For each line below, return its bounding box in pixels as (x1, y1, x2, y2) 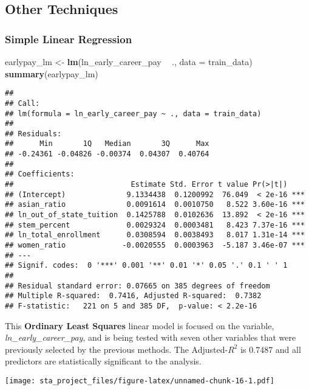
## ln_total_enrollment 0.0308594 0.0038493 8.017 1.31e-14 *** (5, 231, 305, 240)
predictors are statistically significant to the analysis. (5, 355, 202, 367)
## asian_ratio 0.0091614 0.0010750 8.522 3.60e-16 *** (5, 200, 305, 209)
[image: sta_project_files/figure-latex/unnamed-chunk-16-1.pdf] (5, 377, 274, 385)
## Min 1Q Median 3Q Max (5, 139, 209, 148)
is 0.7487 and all (240, 343, 301, 355)
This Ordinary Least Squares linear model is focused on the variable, (5, 319, 274, 332)
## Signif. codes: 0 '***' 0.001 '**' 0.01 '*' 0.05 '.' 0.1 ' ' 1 (5, 261, 288, 270)
